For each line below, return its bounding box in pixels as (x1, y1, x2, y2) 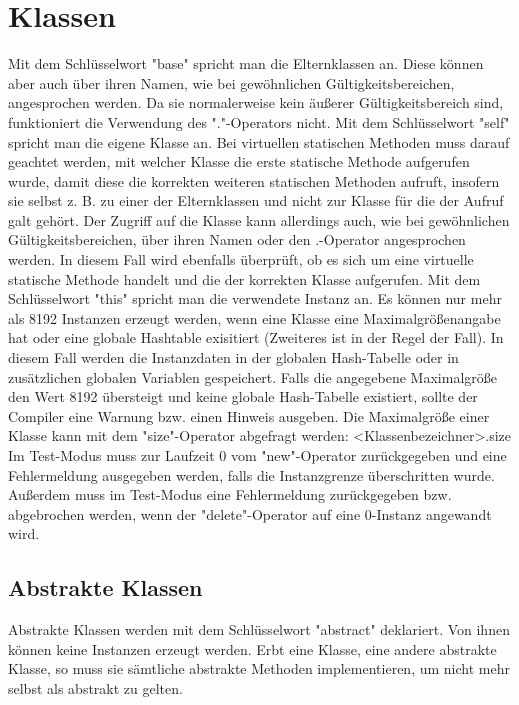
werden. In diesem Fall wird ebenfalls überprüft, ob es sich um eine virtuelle (8, 249, 474, 270)
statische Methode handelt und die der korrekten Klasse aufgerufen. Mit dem (8, 268, 481, 289)
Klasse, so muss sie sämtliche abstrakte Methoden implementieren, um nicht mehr (8, 658, 510, 679)
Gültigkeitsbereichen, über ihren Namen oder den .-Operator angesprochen (8, 229, 466, 250)
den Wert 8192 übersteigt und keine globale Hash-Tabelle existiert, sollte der (8, 386, 478, 407)
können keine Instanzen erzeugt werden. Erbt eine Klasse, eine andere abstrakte (8, 638, 497, 659)
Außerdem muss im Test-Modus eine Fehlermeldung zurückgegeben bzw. (8, 484, 452, 505)
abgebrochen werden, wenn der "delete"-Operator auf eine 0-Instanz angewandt (8, 503, 492, 524)
